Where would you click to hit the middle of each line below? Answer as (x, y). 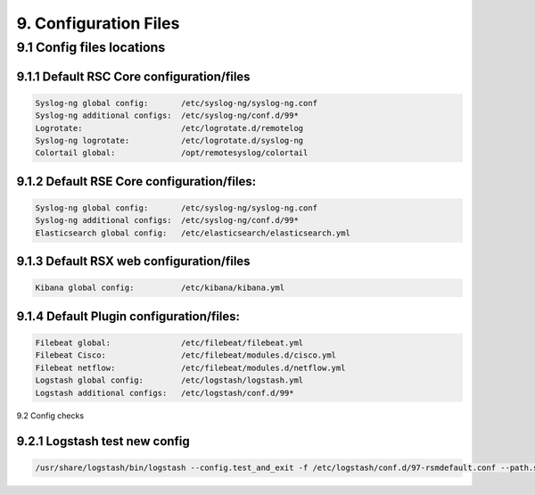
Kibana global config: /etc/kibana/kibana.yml (160, 288)
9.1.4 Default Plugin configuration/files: (128, 316)
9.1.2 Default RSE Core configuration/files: (136, 181)
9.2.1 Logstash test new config (103, 441)
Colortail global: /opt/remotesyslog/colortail (172, 153)
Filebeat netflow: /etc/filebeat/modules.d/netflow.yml (190, 367)
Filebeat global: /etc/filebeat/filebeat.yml (169, 342)
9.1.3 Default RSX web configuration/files (133, 262)
